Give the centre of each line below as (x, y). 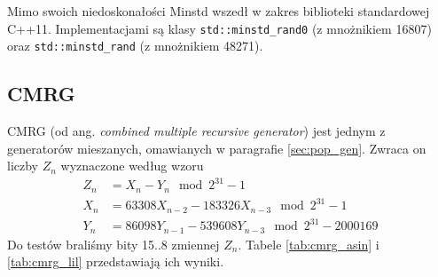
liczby (23, 166)
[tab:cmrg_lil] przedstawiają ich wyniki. (116, 261)
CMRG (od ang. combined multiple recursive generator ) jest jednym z (196, 131)
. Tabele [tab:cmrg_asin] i (309, 244)
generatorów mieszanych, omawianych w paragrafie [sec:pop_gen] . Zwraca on (217, 148)
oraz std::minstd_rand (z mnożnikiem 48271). (135, 46)
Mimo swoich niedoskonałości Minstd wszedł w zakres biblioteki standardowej (219, 11)
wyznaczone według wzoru (132, 166)
